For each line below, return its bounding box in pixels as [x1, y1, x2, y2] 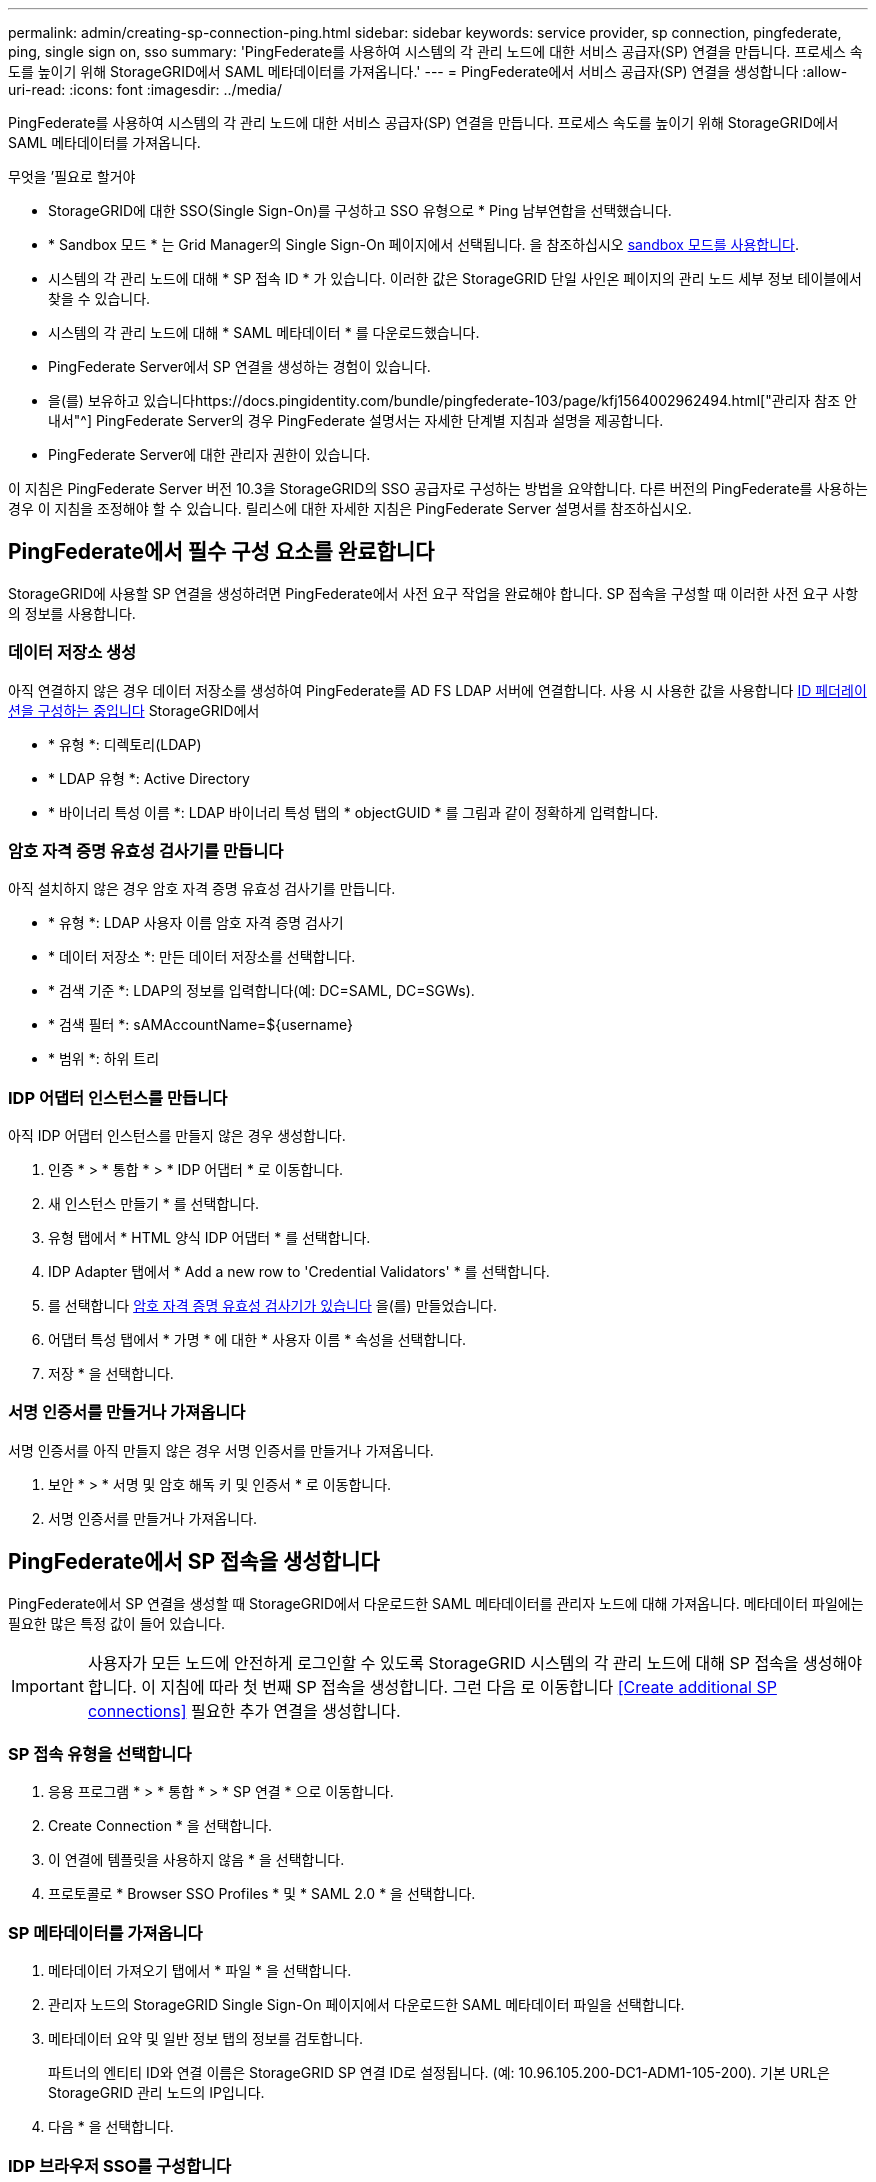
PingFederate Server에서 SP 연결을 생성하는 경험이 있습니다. [48, 358, 431, 375]
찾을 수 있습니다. [48, 290, 151, 307]
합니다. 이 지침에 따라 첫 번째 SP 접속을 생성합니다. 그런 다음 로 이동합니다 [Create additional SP [87, 1676, 777, 1697]
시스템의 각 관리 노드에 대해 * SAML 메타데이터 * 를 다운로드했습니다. [48, 324, 480, 341]
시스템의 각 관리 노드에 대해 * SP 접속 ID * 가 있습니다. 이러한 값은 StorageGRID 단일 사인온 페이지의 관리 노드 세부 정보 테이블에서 [48, 270, 862, 287]
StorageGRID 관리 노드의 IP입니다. [48, 2084, 265, 2102]
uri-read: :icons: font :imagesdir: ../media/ [8, 81, 282, 98]
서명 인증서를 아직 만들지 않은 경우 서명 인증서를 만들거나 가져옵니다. [8, 1441, 434, 1459]
